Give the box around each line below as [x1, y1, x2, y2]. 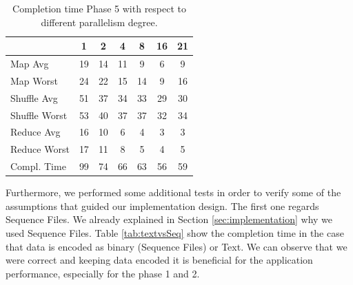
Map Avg [10, 56, 49, 71]
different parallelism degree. [41, 14, 158, 29]
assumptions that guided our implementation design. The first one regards [6, 198, 319, 213]
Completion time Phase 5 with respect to [12, 1, 187, 15]
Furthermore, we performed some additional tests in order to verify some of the [6, 185, 341, 200]
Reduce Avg [10, 125, 61, 139]
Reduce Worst [10, 142, 70, 156]
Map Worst [10, 73, 58, 87]
